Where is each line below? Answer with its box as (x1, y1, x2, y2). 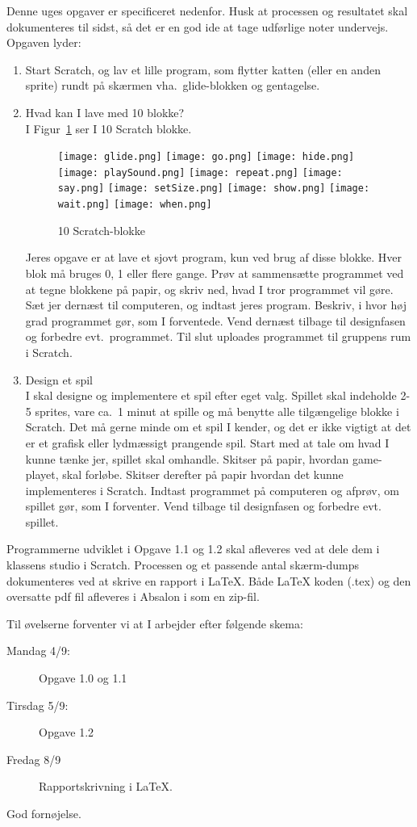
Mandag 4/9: (6, 642, 70, 659)
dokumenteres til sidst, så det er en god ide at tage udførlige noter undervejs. (6, 18, 389, 35)
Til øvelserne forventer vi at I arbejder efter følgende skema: (6, 615, 303, 632)
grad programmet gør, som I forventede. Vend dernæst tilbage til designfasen (25, 312, 406, 329)
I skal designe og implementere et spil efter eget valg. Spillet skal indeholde (25, 387, 397, 404)
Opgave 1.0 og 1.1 (39, 670, 127, 686)
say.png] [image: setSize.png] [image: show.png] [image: (57, 183, 370, 195)
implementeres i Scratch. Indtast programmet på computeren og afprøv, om (25, 481, 399, 498)
